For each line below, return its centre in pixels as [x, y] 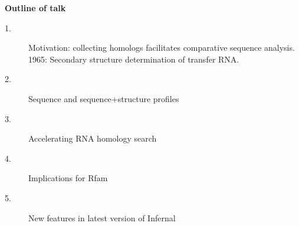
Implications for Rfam [68, 178]
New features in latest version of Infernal [102, 217]
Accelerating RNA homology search [93, 138]
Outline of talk [35, 8]
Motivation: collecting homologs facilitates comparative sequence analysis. [162, 48]
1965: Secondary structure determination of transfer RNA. [134, 59]
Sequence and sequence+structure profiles [104, 98]
